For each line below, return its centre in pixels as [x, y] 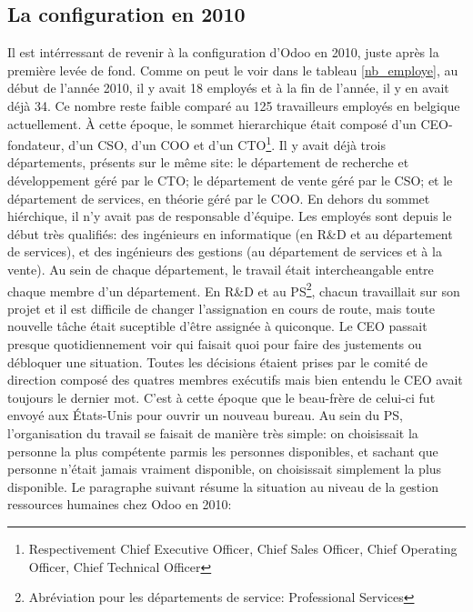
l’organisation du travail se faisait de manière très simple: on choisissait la [213, 432]
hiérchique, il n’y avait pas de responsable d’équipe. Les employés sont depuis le [230, 216]
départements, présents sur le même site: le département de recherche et [208, 162]
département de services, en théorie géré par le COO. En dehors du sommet [219, 198]
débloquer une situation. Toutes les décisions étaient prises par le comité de [217, 361]
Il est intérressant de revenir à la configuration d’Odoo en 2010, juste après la [223, 52]
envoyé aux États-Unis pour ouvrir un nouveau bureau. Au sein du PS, [205, 415]
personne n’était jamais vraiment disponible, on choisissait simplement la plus [225, 469]
